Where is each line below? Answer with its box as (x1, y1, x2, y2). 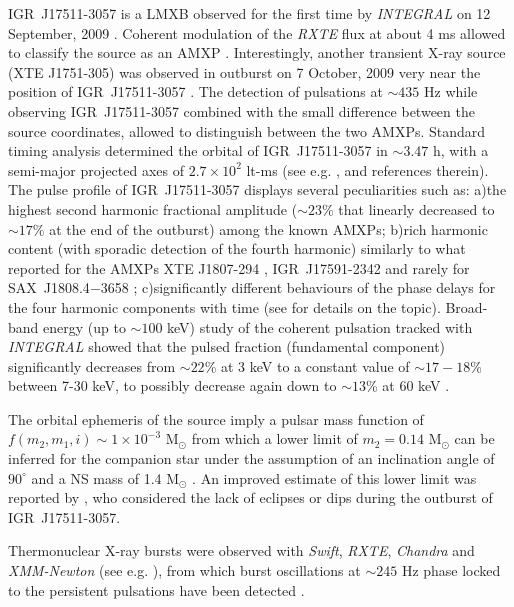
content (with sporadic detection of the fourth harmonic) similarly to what (8, 238, 466, 259)
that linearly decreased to (338, 198, 495, 219)
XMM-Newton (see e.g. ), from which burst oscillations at (8, 560, 361, 581)
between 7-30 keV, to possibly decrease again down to (8, 375, 337, 396)
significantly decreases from (8, 355, 176, 376)
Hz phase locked (401, 560, 501, 581)
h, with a (432, 140, 489, 161)
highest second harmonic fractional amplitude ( (8, 198, 298, 219)
